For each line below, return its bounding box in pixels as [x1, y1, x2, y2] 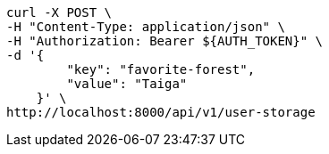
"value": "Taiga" [66, 77, 188, 91]
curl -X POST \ [6, 5, 113, 20]
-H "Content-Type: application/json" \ [6, 20, 285, 34]
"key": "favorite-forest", [66, 62, 256, 77]
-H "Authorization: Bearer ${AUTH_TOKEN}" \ [6, 34, 324, 48]
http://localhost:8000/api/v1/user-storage [6, 105, 316, 119]
